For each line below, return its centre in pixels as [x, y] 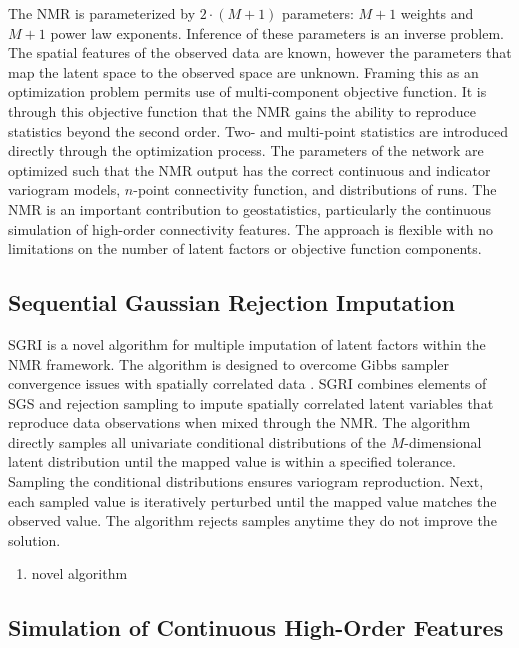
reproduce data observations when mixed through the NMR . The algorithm [239, 422]
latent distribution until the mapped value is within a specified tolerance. [232, 461]
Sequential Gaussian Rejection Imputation [231, 302]
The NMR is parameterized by [102, 13]
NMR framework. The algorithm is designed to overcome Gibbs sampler [228, 363]
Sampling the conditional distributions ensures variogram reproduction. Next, [246, 481]
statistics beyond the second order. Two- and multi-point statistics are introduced [258, 130]
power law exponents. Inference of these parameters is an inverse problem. [277, 32]
